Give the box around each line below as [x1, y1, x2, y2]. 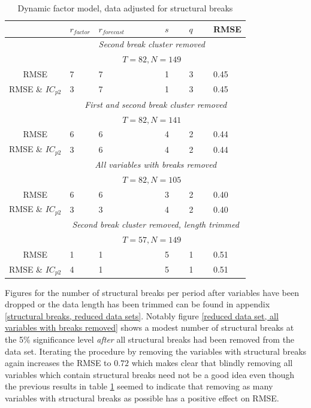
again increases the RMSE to [5, 356, 111, 369]
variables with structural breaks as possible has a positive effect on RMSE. [5, 391, 279, 404]
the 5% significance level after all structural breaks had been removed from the [5, 333, 295, 345]
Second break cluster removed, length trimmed [72, 218, 239, 231]
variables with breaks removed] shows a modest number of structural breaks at [5, 321, 294, 334]
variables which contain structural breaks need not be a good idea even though [5, 368, 295, 380]
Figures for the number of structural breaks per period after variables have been [5, 286, 299, 298]
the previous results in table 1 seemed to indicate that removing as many [5, 380, 273, 392]
